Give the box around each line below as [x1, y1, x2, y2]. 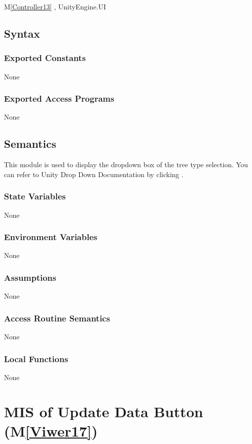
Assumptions [4, 271, 56, 283]
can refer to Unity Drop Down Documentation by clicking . [4, 169, 184, 179]
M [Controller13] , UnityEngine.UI [4, 1, 106, 11]
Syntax [4, 25, 40, 41]
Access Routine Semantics [4, 312, 110, 324]
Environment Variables [4, 231, 98, 243]
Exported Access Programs [4, 92, 114, 105]
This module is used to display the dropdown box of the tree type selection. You [4, 159, 248, 170]
